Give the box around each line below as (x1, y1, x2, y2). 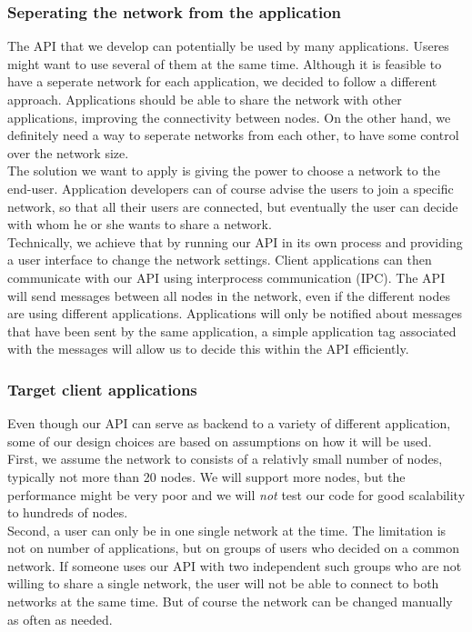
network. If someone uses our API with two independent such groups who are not (7, 556, 462, 575)
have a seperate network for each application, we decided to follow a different (7, 72, 437, 91)
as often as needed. (7, 609, 113, 628)
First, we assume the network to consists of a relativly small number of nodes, (7, 449, 443, 468)
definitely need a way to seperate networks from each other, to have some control (7, 125, 459, 145)
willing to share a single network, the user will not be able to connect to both (7, 574, 439, 593)
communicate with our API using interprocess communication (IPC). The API (7, 267, 446, 286)
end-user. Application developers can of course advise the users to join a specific (7, 178, 454, 197)
